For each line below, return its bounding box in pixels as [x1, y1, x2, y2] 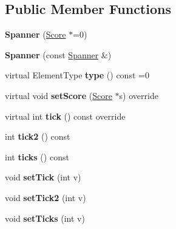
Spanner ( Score [5, 28, 66, 41]
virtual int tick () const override [5, 109, 126, 122]
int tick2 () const [5, 130, 70, 143]
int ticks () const [5, 150, 69, 163]
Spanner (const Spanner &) [5, 48, 112, 61]
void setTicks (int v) [5, 211, 85, 224]
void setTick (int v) [5, 171, 81, 183]
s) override [119, 89, 158, 101]
